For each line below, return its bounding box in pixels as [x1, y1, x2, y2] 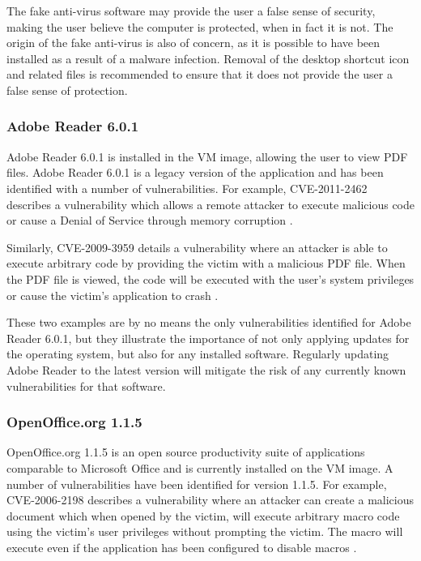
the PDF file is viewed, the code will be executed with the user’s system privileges [6, 270, 415, 287]
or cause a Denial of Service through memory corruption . [6, 212, 293, 229]
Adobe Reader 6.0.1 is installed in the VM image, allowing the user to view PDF [6, 148, 408, 165]
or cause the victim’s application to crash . [6, 286, 219, 303]
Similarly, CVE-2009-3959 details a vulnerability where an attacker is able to [6, 238, 388, 255]
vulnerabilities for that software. [6, 377, 166, 394]
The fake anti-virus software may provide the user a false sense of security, [6, 2, 376, 19]
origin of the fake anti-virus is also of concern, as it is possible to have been [6, 34, 381, 51]
